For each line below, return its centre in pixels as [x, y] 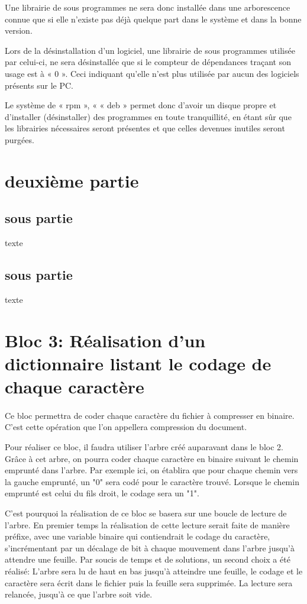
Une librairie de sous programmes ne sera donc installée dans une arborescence [148, 7]
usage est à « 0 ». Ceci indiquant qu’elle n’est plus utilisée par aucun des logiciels [152, 73]
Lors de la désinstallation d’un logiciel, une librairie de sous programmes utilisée [150, 50]
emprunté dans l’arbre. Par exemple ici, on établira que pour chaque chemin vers [151, 470]
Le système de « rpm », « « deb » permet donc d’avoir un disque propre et [141, 105]
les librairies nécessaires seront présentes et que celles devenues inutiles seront [145, 128]
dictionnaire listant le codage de [138, 363]
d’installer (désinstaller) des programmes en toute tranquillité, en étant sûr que [148, 116]
